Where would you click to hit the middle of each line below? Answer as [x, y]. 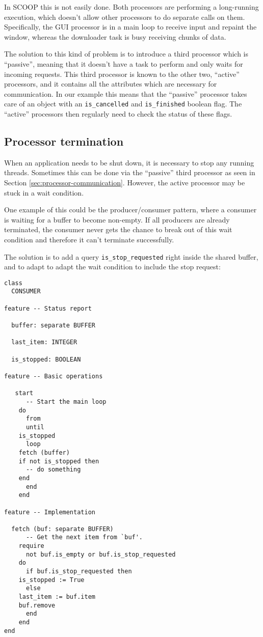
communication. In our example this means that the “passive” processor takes [126, 93]
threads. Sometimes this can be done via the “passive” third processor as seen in [130, 172]
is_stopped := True [51, 580]
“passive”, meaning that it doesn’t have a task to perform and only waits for [124, 63]
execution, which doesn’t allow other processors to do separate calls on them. [125, 17]
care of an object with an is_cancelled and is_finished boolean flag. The [123, 104]
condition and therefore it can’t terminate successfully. [89, 239]
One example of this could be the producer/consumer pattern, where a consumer [130, 210]
